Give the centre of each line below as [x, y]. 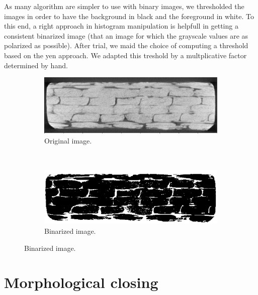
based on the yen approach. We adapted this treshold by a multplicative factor [125, 55]
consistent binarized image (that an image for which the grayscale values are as [126, 35]
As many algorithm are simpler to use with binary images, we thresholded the [124, 6]
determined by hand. [36, 65]
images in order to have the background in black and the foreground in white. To [129, 16]
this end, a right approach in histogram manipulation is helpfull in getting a [121, 26]
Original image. [68, 141]
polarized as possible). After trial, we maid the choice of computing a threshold [126, 45]
